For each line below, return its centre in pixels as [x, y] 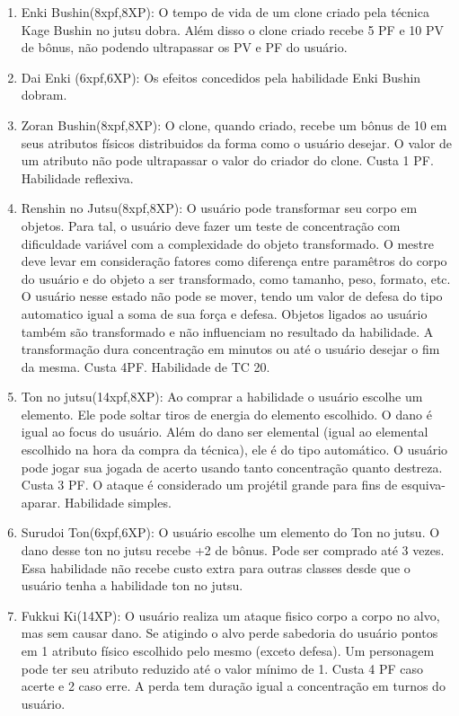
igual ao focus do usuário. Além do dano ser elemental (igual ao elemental [225, 432]
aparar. [41, 502]
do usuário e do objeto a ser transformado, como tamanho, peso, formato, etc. [236, 278]
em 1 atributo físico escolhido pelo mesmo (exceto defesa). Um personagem [228, 650]
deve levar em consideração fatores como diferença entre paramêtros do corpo [234, 261]
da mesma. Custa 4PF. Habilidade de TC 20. [146, 366]
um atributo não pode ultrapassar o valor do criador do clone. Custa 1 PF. [227, 160]
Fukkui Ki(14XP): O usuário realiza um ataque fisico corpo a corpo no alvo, [230, 615]
